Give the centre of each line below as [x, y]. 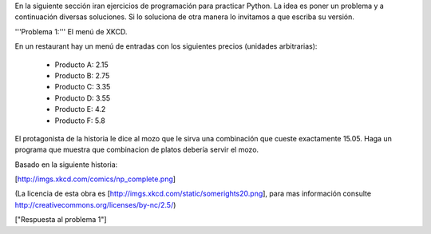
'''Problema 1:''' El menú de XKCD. [71, 31]
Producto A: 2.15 [81, 65]
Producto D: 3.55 [83, 98]
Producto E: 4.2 [80, 109]
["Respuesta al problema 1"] [61, 220]
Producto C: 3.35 [83, 87]
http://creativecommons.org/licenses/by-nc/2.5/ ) [95, 204]
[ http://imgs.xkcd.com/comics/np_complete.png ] [95, 179]
